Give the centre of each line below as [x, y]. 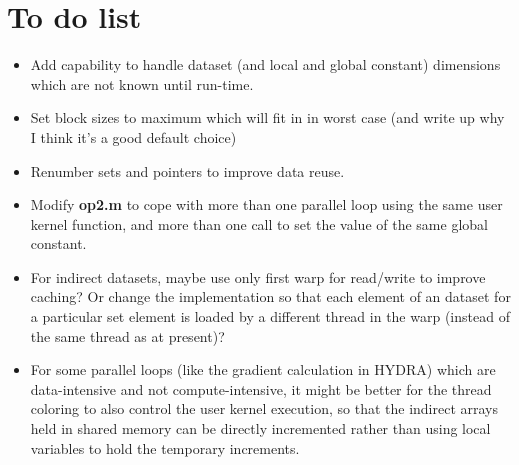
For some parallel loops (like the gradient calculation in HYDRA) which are [263, 369]
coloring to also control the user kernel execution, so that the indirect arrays [264, 408]
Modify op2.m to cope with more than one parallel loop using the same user [266, 204]
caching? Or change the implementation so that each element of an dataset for [270, 296]
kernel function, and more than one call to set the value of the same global [259, 223]
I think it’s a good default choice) [133, 136]
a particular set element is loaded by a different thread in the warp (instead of [270, 316]
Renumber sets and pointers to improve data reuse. [187, 170]
